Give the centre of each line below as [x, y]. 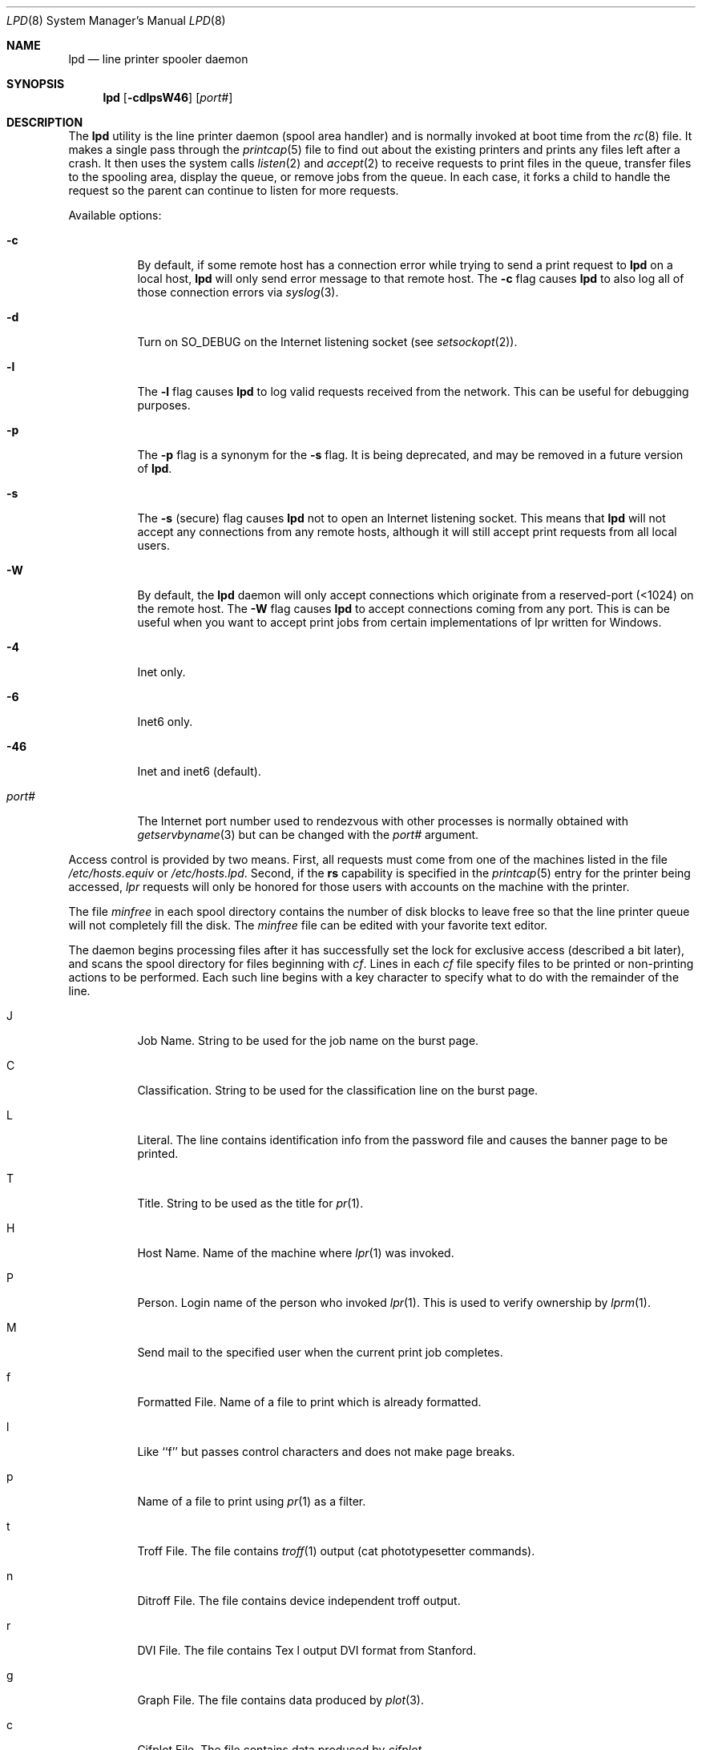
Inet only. [161, 672]
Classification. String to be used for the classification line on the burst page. [338, 1090]
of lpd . [155, 468]
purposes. [164, 405]
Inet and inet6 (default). [199, 771]
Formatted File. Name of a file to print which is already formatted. [309, 1402]
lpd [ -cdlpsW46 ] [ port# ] [168, 97]
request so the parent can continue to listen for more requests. [234, 190]
